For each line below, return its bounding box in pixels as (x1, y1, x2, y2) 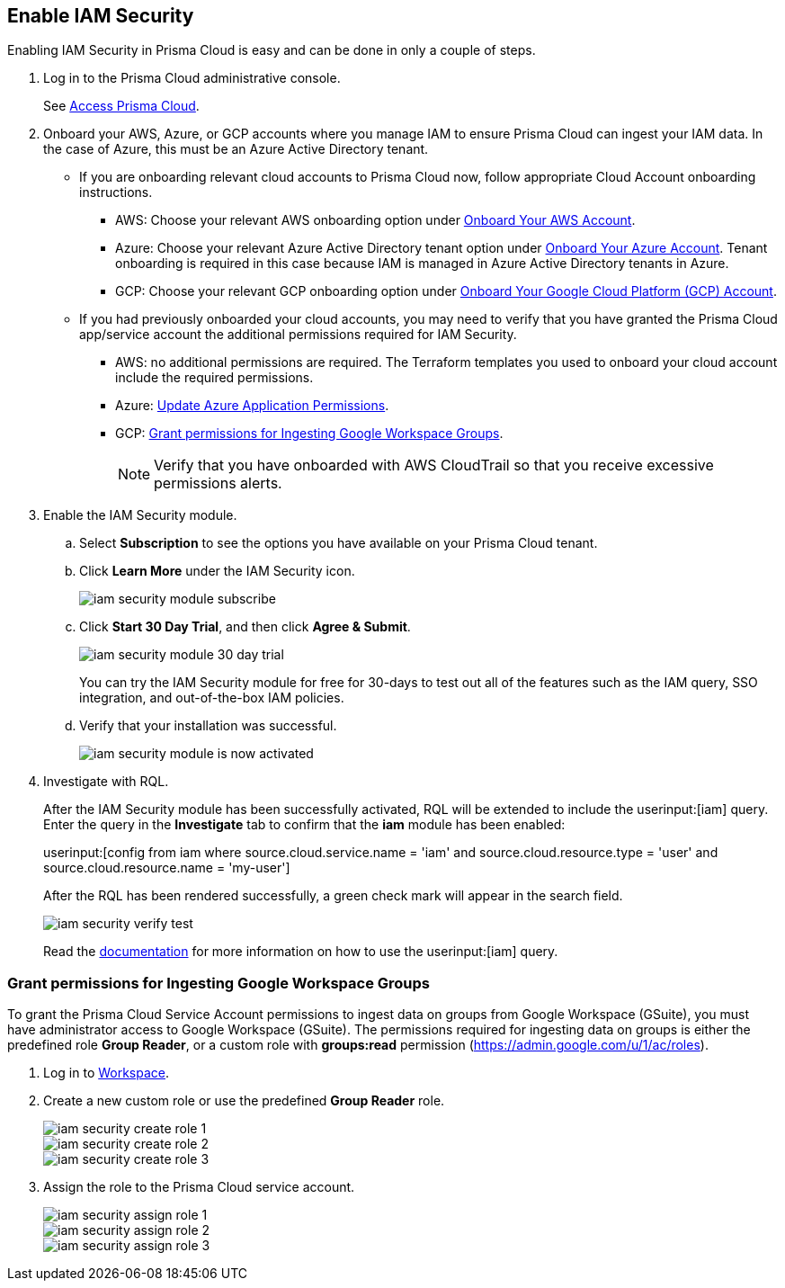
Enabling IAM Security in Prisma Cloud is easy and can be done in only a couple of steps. (7, 42, 536, 58)
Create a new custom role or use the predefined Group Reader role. (43, 1093, 445, 1109)
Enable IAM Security (7, 4, 194, 27)
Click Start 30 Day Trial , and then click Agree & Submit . (79, 619, 411, 635)
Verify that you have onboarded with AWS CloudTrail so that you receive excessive (154, 456, 714, 475)
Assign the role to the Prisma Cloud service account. (43, 1179, 355, 1195)
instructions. (79, 184, 153, 201)
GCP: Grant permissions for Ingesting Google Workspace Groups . (115, 425, 504, 442)
